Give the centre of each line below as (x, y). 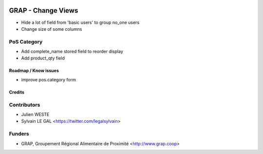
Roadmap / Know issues (34, 71)
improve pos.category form (49, 79)
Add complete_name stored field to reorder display (72, 52)
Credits (17, 92)
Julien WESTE (35, 114)
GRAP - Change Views (44, 10)
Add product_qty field (43, 58)
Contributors (25, 105)
